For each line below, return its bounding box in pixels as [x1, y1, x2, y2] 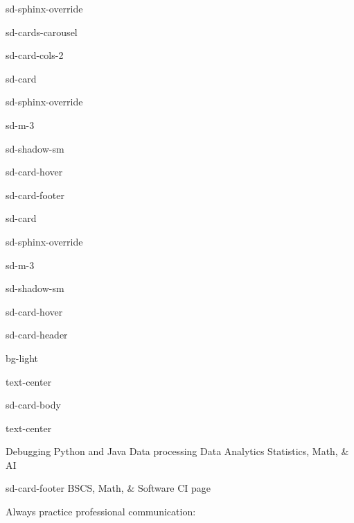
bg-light [6, 350, 39, 365]
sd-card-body [6, 397, 61, 412]
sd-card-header [6, 327, 68, 342]
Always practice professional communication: [6, 504, 196, 519]
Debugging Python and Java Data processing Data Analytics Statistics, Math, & [6, 444, 349, 458]
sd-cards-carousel [6, 24, 78, 39]
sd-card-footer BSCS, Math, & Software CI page [6, 481, 211, 495]
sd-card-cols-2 [6, 48, 64, 62]
